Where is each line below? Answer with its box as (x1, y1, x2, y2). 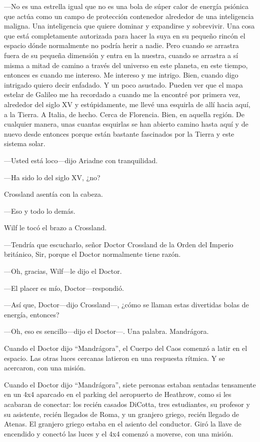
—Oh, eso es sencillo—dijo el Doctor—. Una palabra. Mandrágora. (4, 326, 209, 336)
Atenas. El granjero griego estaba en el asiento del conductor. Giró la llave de (4, 418, 241, 429)
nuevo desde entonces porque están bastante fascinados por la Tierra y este (4, 128, 234, 139)
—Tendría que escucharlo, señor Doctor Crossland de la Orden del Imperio (4, 239, 233, 249)
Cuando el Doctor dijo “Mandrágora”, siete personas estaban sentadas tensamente (4, 379, 256, 389)
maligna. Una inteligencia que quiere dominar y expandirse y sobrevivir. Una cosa (4, 21, 255, 31)
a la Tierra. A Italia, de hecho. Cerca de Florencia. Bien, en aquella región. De (4, 109, 245, 119)
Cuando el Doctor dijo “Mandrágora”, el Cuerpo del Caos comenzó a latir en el (4, 343, 247, 353)
